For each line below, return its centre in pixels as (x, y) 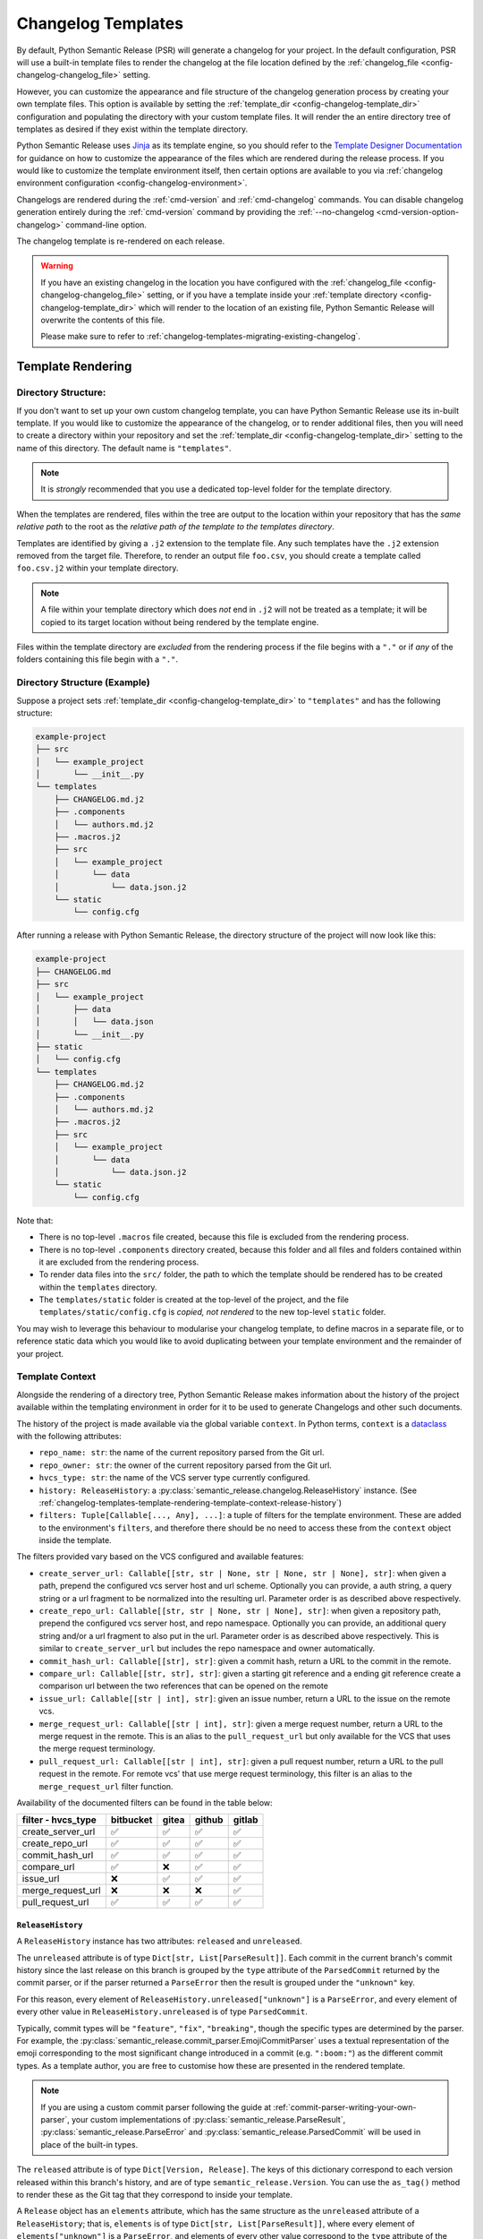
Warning (57, 266)
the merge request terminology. (97, 1749)
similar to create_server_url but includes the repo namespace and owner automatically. (207, 1649)
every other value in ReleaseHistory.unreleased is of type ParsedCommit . (162, 2012)
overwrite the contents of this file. (103, 320)
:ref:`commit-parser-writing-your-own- (345, 2107)
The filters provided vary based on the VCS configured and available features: (160, 1557)
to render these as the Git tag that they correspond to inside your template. (154, 2194)
